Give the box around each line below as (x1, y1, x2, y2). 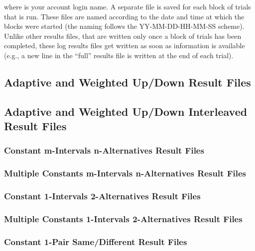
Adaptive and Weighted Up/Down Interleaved (4, 103, 248, 119)
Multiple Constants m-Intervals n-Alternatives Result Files (4, 167, 246, 179)
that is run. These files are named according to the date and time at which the (4, 11, 245, 21)
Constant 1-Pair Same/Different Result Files (4, 235, 187, 248)
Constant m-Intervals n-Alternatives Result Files (4, 144, 204, 157)
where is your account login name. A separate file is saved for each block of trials (4, 1, 251, 11)
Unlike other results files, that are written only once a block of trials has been (4, 30, 242, 41)
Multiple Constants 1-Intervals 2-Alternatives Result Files (4, 212, 243, 225)
